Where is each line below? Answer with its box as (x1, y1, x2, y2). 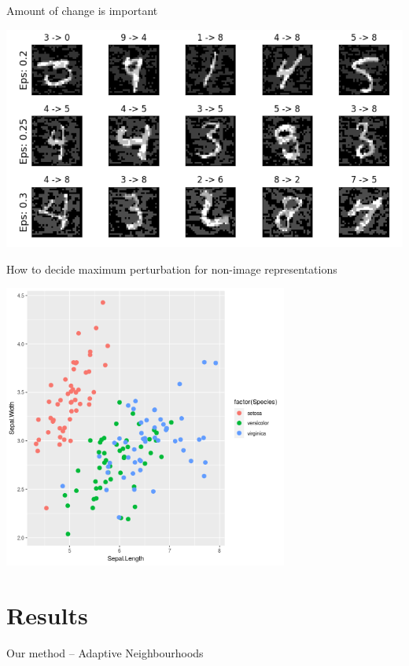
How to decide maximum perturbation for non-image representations (6, 260, 337, 277)
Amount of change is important (6, 2, 158, 18)
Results (6, 598, 88, 631)
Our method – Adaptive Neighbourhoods (6, 644, 204, 660)
